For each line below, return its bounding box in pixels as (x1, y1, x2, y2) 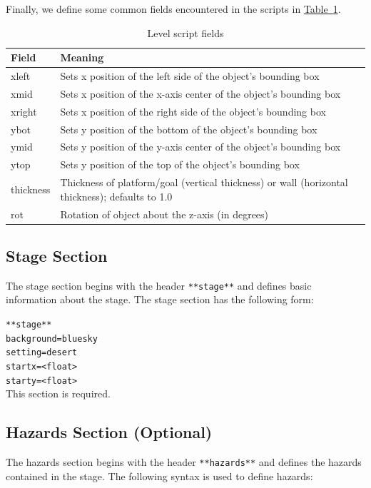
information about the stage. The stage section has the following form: (6, 292, 314, 307)
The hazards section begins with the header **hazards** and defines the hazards (6, 454, 362, 469)
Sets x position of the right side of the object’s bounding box (60, 103, 326, 118)
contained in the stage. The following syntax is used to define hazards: (6, 468, 313, 483)
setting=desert (6, 347, 78, 358)
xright (11, 103, 37, 118)
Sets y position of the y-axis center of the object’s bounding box (60, 139, 341, 154)
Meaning (60, 50, 104, 65)
